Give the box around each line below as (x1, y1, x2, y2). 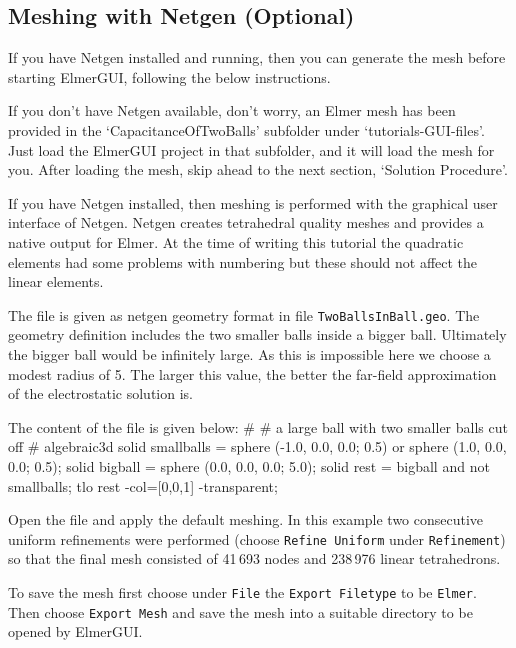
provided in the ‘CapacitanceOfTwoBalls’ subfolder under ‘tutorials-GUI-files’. (8, 119, 485, 140)
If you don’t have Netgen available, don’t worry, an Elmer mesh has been (8, 100, 456, 121)
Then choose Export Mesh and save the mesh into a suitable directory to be (8, 601, 473, 622)
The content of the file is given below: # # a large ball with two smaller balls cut (8, 416, 508, 437)
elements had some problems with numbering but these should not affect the (8, 251, 478, 272)
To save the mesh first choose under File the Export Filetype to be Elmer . (8, 581, 477, 602)
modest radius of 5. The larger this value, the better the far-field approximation (8, 363, 497, 384)
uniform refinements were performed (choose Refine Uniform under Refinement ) (8, 528, 506, 549)
